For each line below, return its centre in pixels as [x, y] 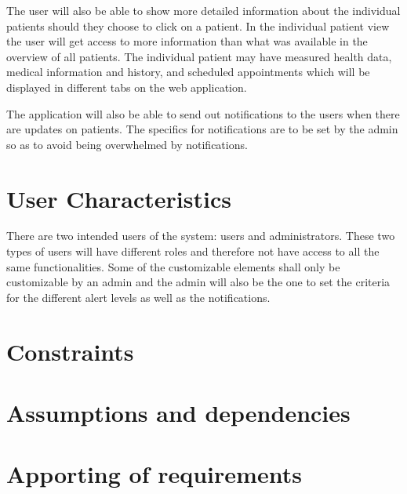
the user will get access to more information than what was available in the [187, 41]
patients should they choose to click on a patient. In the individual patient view [198, 25]
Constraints [70, 351]
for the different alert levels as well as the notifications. [138, 297]
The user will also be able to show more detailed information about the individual [203, 10]
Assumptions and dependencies [178, 412]
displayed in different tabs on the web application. [127, 87]
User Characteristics [119, 198]
